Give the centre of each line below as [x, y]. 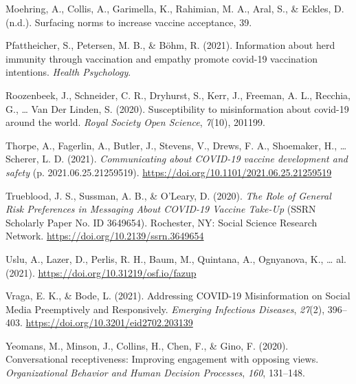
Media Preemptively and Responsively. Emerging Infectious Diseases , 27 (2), [165, 309]
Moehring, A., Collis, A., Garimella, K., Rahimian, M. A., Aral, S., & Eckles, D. [175, 8]
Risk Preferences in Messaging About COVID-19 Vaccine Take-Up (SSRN [161, 209]
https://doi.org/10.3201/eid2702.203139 [109, 322]
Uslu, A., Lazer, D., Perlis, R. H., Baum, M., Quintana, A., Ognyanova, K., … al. [176, 258]
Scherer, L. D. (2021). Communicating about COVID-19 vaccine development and [177, 159]
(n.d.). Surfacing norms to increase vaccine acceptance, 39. [129, 22]
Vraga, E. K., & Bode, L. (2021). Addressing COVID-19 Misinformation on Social [178, 296]
